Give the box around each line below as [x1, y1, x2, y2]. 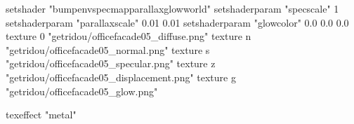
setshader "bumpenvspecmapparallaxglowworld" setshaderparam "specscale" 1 [6, 1, 339, 15]
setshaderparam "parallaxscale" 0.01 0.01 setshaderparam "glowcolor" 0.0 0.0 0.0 [6, 15, 349, 29]
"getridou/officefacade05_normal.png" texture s [6, 42, 210, 57]
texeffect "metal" [6, 107, 77, 122]
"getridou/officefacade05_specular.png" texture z [6, 56, 216, 71]
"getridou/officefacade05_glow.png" [6, 83, 158, 98]
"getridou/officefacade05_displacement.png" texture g [6, 69, 236, 84]
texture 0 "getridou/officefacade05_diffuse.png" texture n [6, 29, 251, 43]
